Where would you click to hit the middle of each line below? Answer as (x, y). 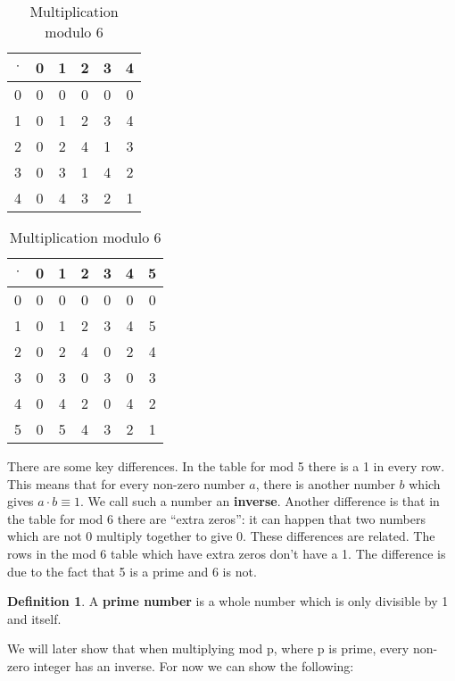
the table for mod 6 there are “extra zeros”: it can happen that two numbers (216, 518)
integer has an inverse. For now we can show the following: (194, 665)
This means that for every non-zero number (126, 483)
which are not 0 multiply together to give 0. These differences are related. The (221, 536)
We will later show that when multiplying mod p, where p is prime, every (208, 648)
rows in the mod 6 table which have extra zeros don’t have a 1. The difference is (227, 553)
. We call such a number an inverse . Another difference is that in (260, 501)
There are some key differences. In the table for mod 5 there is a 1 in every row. (226, 466)
